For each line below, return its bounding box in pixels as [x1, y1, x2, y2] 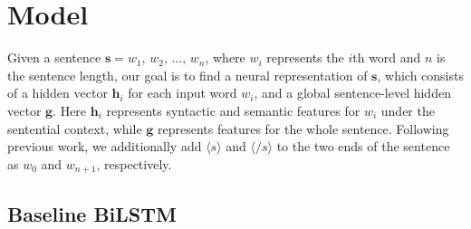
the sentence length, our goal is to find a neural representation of [7, 65, 368, 84]
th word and [352, 48, 421, 67]
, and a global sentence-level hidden [254, 83, 451, 102]
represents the [266, 48, 344, 67]
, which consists [377, 65, 464, 84]
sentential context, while [7, 119, 142, 138]
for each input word [128, 83, 237, 102]
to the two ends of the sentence [276, 137, 450, 156]
